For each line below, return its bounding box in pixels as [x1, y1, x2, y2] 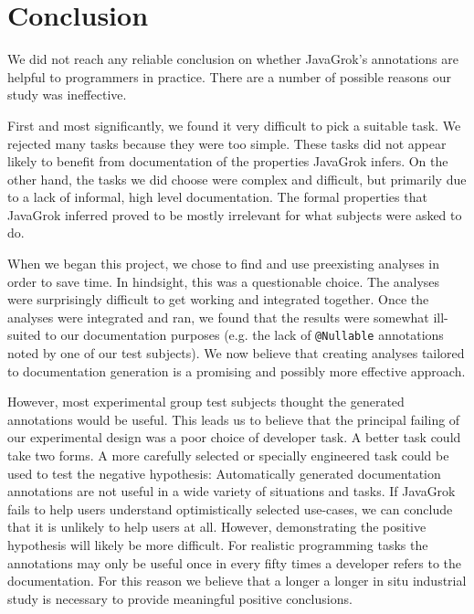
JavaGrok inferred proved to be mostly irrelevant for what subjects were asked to [7, 205, 462, 224]
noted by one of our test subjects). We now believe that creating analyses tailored [7, 344, 465, 363]
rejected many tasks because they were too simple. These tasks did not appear [7, 133, 447, 153]
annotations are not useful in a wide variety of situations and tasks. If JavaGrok [7, 482, 456, 501]
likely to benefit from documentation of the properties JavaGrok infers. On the [7, 152, 448, 171]
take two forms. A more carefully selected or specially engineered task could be [7, 446, 449, 465]
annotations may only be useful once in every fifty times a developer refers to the [7, 553, 462, 572]
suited [7, 325, 41, 344]
